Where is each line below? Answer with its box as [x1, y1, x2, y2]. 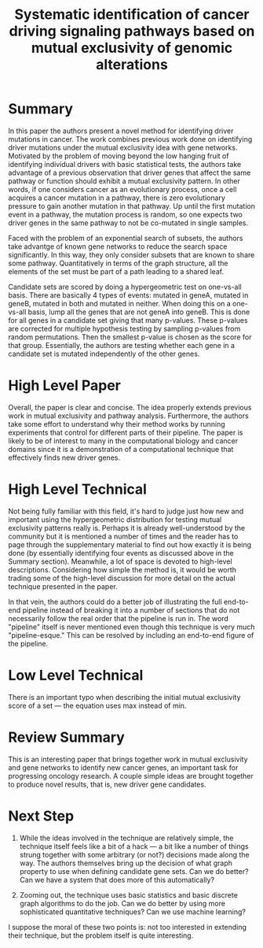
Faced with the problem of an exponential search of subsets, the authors [8, 233, 243, 243]
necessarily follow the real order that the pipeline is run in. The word [8, 613, 229, 623]
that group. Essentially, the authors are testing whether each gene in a [8, 340, 236, 350]
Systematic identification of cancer [14, 6, 250, 24]
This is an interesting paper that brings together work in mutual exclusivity [8, 754, 249, 764]
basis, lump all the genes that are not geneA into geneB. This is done [27, 307, 250, 317]
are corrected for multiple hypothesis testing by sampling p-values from [8, 324, 241, 333]
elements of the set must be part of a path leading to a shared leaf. [8, 266, 225, 276]
